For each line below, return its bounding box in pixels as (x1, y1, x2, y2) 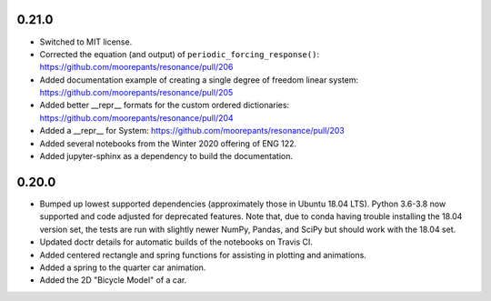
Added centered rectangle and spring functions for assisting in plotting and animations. (39, 249, 367, 260)
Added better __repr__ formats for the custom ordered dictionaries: (39, 100, 290, 111)
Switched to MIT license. (39, 36, 133, 47)
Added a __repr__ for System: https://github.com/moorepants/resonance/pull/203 (39, 125, 345, 136)
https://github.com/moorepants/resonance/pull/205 (39, 87, 234, 98)
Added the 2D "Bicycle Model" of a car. (39, 275, 187, 286)
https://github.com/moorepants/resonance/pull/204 (39, 112, 234, 123)
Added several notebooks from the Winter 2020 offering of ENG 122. (39, 137, 297, 149)
